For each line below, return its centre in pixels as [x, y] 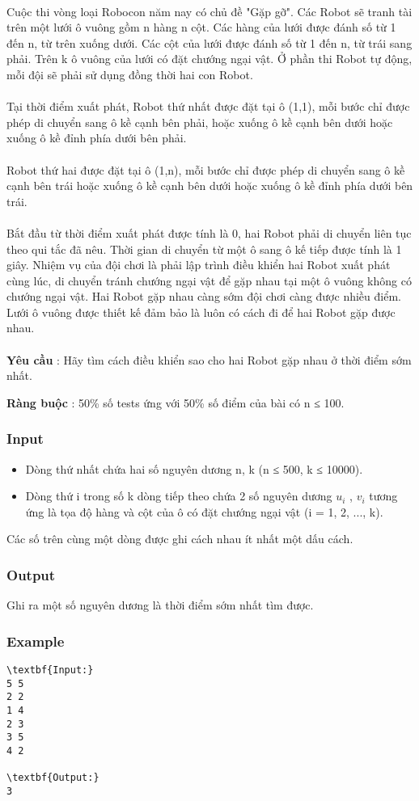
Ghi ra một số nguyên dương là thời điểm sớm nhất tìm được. [160, 605]
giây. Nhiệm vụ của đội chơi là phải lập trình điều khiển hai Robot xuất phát [199, 265]
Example [36, 641]
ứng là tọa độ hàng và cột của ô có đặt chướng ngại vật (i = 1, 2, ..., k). [204, 511]
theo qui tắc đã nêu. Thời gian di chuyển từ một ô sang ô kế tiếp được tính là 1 [204, 249]
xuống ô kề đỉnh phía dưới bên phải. [97, 138]
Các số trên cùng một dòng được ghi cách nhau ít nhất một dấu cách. [180, 539]
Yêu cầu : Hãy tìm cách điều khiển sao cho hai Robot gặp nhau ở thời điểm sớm [209, 359]
